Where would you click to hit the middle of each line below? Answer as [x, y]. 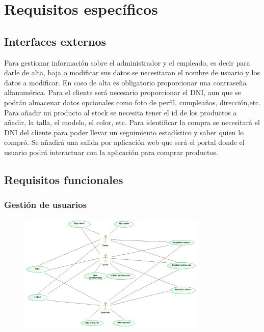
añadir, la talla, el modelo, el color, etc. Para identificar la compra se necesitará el [132, 122]
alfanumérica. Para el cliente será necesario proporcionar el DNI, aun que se [123, 92]
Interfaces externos [55, 41]
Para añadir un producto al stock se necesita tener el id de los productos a [121, 112]
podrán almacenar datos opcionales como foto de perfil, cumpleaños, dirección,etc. [133, 102]
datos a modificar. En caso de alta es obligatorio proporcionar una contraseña [125, 82]
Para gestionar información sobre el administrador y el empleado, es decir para [127, 62]
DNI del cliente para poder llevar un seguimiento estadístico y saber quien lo [124, 132]
